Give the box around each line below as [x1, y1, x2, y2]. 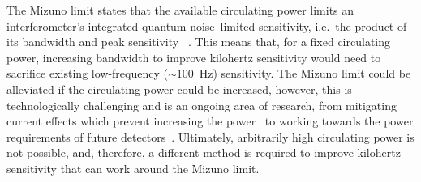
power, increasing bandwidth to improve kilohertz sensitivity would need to [6, 49, 381, 66]
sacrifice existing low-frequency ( [6, 65, 168, 82]
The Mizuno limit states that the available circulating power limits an [6, 2, 354, 18]
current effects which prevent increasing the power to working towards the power [6, 112, 414, 129]
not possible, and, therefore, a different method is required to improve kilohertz [6, 144, 401, 161]
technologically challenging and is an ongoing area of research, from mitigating [6, 96, 397, 113]
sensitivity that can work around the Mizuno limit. [6, 159, 260, 176]
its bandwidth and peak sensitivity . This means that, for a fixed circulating [6, 33, 391, 50]
